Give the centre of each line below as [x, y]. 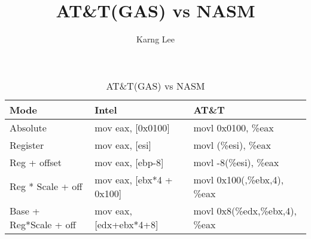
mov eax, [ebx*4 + [134, 179]
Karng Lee [155, 39]
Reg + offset [36, 162]
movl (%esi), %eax [232, 145]
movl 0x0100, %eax [234, 127]
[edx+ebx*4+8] [126, 224]
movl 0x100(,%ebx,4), [239, 179]
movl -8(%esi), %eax [236, 162]
